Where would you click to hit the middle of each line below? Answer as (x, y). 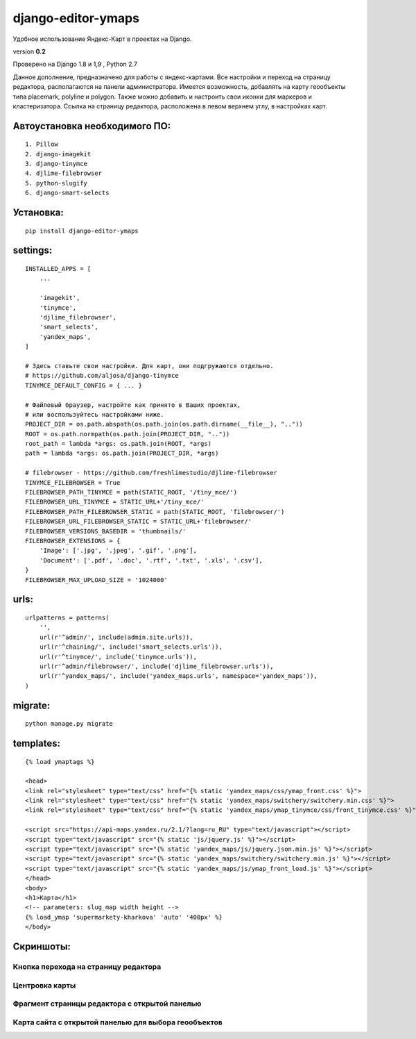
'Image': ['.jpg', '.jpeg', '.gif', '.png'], (118, 551)
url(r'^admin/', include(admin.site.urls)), (116, 637)
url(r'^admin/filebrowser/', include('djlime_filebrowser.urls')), (156, 666)
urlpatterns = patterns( (67, 617)
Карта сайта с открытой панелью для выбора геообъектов (118, 1022)
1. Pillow (42, 144)
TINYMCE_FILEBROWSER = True (73, 482)
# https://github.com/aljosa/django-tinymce (102, 376)
